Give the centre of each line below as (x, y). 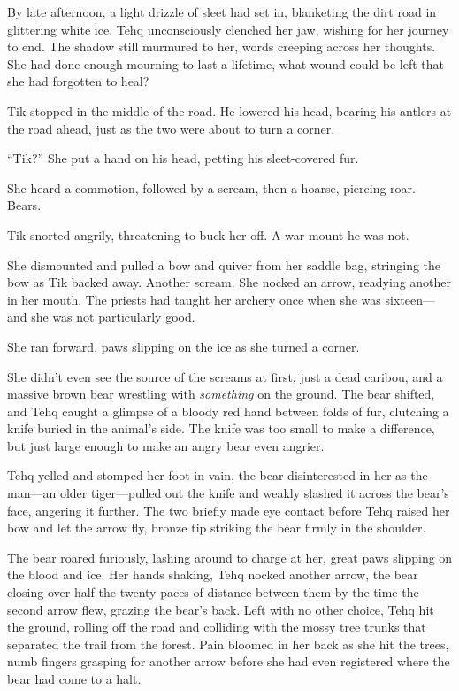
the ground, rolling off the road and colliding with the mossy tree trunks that (217, 627)
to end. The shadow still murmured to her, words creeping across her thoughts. (222, 47)
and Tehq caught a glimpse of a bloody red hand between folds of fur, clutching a (228, 411)
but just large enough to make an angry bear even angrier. (166, 445)
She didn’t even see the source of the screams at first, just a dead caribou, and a (225, 376)
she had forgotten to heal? (78, 81)
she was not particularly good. (113, 317)
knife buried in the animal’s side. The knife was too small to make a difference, (221, 428)
